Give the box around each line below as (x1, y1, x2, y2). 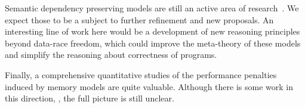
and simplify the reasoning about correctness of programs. (5, 48, 217, 61)
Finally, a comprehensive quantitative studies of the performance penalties (5, 68, 277, 81)
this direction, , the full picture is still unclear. (5, 92, 174, 104)
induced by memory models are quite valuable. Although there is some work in (5, 80, 293, 92)
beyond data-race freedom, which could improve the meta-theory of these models (5, 36, 301, 49)
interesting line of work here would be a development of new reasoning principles (5, 25, 300, 38)
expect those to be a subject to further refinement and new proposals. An (5, 13, 274, 26)
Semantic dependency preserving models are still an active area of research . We (5, 2, 299, 14)
